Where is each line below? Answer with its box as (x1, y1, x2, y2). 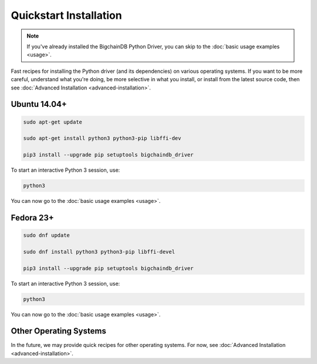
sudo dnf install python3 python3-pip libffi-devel (23, 248, 176, 255)
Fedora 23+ (11, 212, 54, 223)
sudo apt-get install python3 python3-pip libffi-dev (23, 135, 181, 142)
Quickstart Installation (11, 9, 123, 22)
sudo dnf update (23, 232, 70, 239)
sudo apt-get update (23, 118, 82, 125)
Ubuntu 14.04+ (11, 99, 68, 109)
